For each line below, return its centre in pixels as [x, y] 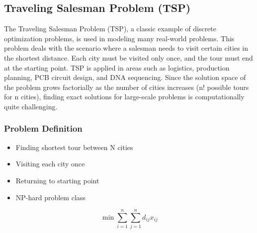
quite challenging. [31, 106]
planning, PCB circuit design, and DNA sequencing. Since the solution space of [125, 77]
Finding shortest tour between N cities [74, 147]
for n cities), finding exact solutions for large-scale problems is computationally [124, 97]
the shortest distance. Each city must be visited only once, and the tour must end [128, 57]
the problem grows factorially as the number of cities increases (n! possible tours [127, 87]
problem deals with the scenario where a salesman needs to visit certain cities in [126, 48]
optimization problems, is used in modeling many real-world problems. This [119, 38]
